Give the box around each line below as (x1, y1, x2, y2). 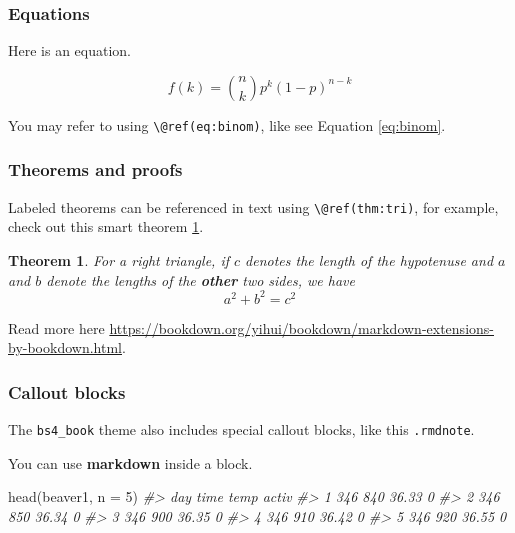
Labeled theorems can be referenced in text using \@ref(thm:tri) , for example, (8, 196, 499, 217)
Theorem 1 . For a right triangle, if (8, 249, 229, 270)
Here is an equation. (8, 40, 132, 61)
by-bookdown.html (8, 337, 122, 358)
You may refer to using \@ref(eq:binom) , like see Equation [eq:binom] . (8, 114, 446, 135)
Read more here (8, 317, 105, 338)
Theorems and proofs (8, 157, 183, 182)
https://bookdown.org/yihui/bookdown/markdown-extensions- (109, 317, 494, 338)
